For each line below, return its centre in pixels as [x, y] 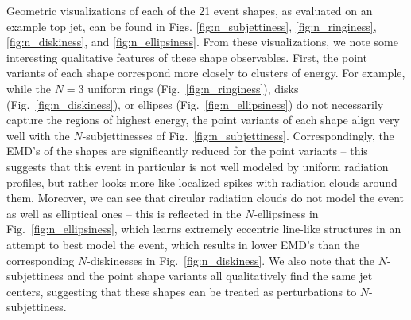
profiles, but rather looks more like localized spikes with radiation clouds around [202, 182]
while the [29, 88]
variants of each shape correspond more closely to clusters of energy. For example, [206, 73]
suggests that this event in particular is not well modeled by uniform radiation [198, 166]
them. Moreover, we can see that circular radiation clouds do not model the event [205, 198]
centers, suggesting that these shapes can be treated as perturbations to [182, 291]
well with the [38, 135]
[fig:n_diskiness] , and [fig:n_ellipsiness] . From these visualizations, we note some [202, 42]
